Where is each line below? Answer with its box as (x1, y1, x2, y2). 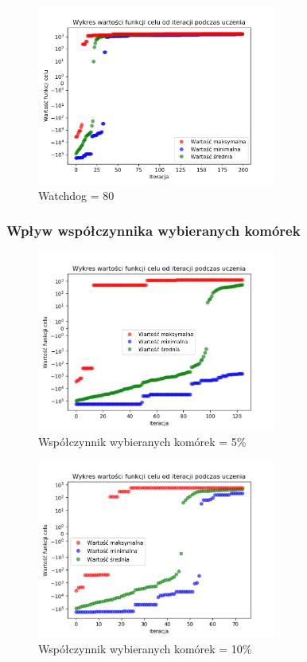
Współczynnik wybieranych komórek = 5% (38, 433, 247, 449)
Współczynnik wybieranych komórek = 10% (38, 640, 252, 657)
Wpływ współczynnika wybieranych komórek (6, 221, 301, 241)
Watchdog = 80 (38, 186, 115, 203)
